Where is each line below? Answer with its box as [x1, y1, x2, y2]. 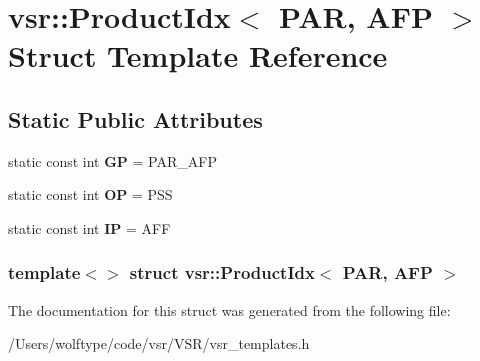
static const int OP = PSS [8, 184, 173, 205]
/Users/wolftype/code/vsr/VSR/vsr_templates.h [8, 333, 310, 354]
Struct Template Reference [8, 35, 388, 76]
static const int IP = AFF [8, 217, 171, 238]
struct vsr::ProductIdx [129, 260, 315, 285]
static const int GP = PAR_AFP [8, 150, 217, 171]
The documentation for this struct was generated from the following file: [8, 299, 451, 320]
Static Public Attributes [8, 103, 263, 134]
